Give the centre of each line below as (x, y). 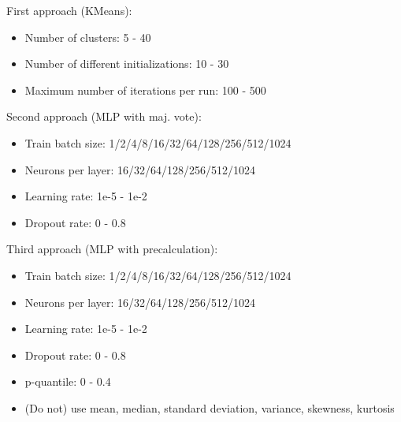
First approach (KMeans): (69, 10)
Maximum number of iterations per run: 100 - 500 (145, 90)
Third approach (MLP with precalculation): (112, 249)
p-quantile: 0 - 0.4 (68, 381)
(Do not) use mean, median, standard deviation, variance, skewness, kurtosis (210, 407)
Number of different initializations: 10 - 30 (127, 63)
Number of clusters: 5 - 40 (88, 37)
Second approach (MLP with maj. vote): (104, 116)
